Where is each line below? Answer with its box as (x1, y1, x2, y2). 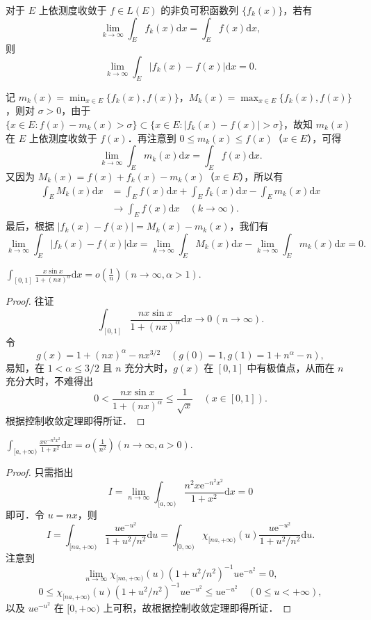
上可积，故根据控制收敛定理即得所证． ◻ (103, 600, 292, 614)
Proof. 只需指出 (6, 464, 74, 479)
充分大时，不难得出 (6, 374, 93, 388)
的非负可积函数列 (160, 3, 239, 17)
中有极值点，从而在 (247, 360, 335, 374)
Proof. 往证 (6, 294, 54, 308)
